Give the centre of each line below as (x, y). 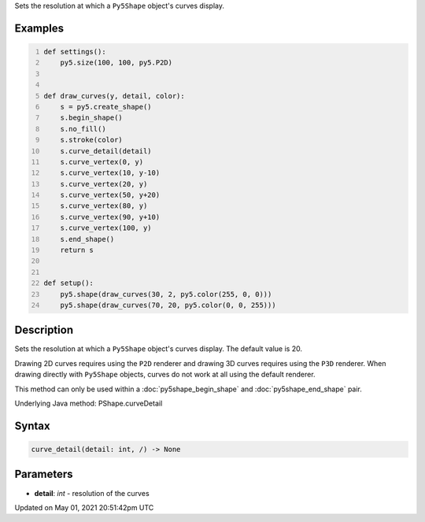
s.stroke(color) (92, 140)
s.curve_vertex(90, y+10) (110, 217)
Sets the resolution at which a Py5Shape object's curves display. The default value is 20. (159, 349)
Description (44, 330)
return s (77, 250)
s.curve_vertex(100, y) (106, 228)
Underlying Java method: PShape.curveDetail (89, 404)
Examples (39, 28)
